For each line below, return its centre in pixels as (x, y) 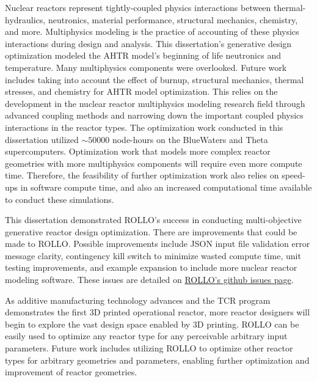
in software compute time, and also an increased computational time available (166, 187)
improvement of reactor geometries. (71, 372)
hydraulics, (25, 19)
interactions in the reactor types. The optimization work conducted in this (144, 127)
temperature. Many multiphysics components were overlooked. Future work (146, 67)
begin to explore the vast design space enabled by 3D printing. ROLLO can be (152, 324)
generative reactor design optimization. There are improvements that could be (151, 231)
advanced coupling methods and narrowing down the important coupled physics (154, 115)
